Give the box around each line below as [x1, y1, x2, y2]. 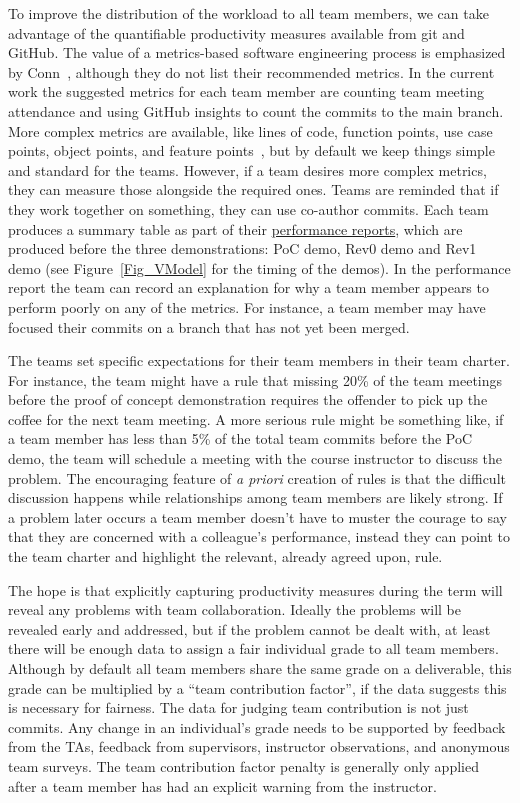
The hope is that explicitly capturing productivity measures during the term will [8, 579, 503, 600]
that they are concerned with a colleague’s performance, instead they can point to [8, 526, 510, 547]
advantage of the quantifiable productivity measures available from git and [8, 22, 465, 43]
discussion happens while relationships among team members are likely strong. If [8, 487, 503, 508]
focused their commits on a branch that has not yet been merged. [8, 316, 410, 337]
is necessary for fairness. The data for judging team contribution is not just [8, 697, 469, 718]
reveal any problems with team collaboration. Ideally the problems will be [8, 599, 461, 620]
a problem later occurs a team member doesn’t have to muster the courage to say [8, 506, 508, 527]
